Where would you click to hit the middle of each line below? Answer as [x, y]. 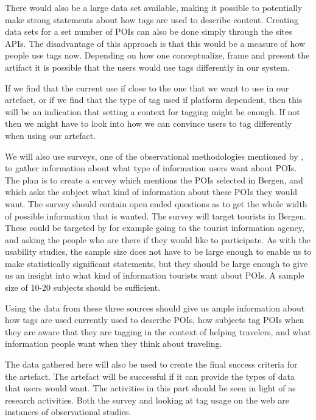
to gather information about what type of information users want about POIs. [151, 168]
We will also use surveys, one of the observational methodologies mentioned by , [154, 156]
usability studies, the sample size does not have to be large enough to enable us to [158, 251]
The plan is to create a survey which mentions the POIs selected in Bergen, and [154, 180]
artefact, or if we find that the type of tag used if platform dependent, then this [154, 100]
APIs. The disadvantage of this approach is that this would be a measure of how [155, 43]
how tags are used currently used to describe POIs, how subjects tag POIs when [155, 320]
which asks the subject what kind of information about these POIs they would [151, 192]
